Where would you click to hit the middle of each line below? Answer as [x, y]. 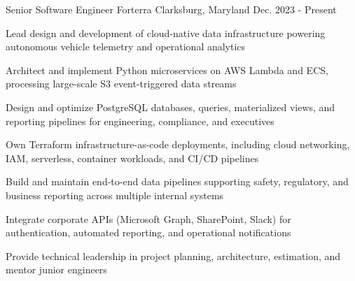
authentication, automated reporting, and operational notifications [148, 232]
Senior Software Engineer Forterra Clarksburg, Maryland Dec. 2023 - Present [171, 9]
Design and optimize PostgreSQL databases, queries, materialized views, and [170, 107]
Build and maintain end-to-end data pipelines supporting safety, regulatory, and [177, 181]
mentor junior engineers [56, 269]
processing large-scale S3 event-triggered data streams [121, 84]
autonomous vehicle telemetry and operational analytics [126, 46]
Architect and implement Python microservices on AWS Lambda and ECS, [167, 70]
